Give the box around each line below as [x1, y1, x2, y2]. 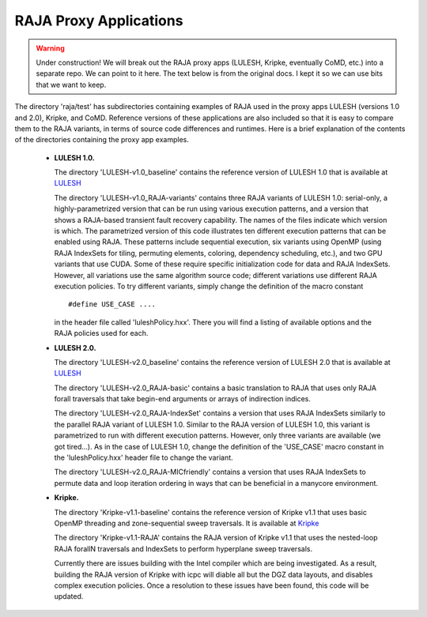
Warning [36, 43, 65, 53]
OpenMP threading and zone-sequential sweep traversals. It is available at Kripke [54, 518, 319, 528]
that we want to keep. [36, 80, 107, 89]
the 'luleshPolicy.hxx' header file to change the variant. [54, 453, 233, 462]
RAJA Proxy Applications [14, 12, 183, 29]
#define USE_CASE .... [68, 300, 157, 309]
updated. [54, 592, 84, 601]
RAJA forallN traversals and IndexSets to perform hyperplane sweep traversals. [54, 544, 312, 553]
